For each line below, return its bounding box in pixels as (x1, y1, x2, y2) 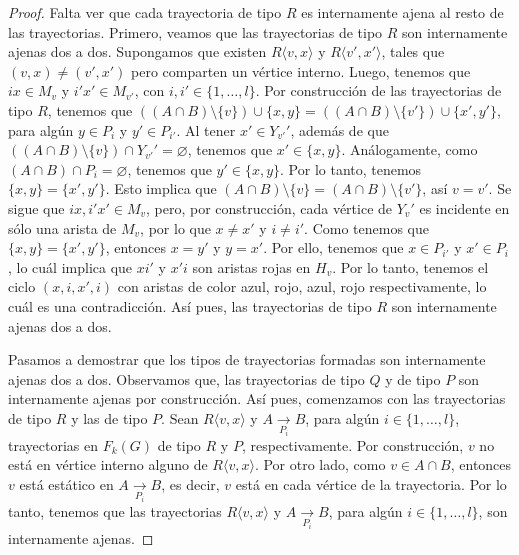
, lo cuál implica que (8, 256, 133, 277)
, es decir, (161, 474, 220, 495)
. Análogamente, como (341, 139, 478, 160)
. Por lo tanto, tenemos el (332, 256, 489, 277)
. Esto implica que (105, 178, 217, 199)
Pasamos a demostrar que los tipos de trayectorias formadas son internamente (8, 349, 486, 370)
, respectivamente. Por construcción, (241, 434, 464, 455)
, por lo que (140, 217, 211, 238)
